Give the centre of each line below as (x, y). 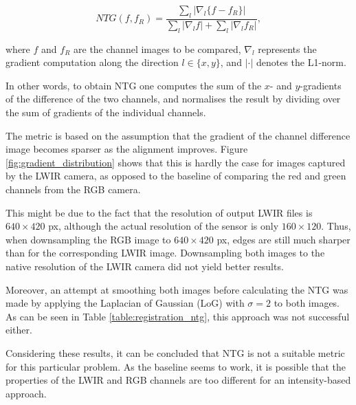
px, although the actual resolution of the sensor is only (164, 226)
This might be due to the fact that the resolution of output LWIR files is (159, 212)
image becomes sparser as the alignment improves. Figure (127, 149)
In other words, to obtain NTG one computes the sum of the (134, 85)
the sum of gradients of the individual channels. (106, 112)
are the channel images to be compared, (157, 48)
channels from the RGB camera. (73, 189)
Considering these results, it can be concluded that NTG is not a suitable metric (175, 352)
